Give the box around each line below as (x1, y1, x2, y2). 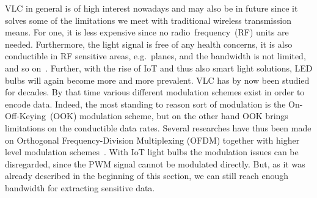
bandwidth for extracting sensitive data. (5, 181, 155, 194)
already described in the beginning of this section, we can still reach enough (5, 169, 288, 182)
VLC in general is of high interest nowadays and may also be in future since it (5, 2, 298, 14)
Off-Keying (5, 109, 46, 122)
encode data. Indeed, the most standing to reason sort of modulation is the (5, 97, 286, 110)
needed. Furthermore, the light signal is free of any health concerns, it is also (5, 37, 293, 50)
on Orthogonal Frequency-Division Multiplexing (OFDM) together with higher (5, 133, 300, 146)
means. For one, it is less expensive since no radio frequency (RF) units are (5, 26, 289, 38)
